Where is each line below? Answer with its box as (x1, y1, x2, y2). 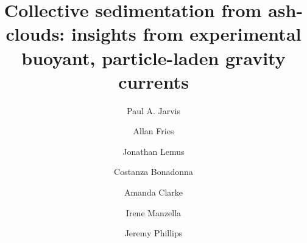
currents (118, 69, 189, 94)
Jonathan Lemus (122, 145, 185, 157)
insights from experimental (71, 21, 302, 46)
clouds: (5, 21, 65, 46)
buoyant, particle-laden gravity (21, 45, 286, 70)
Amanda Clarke (124, 186, 183, 199)
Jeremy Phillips (124, 227, 183, 239)
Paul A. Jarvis (126, 104, 181, 117)
